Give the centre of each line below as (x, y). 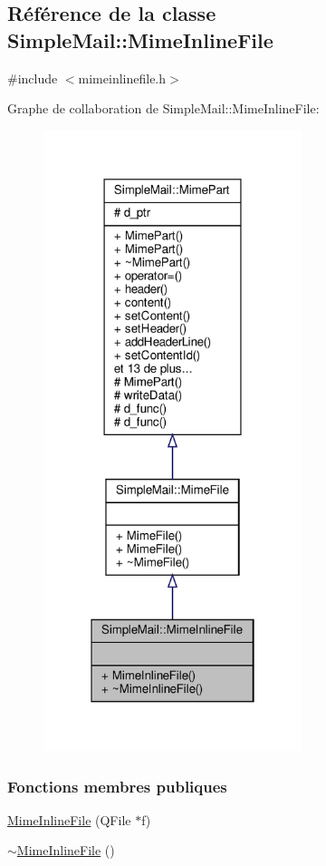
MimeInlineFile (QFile (69, 819)
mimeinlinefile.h (122, 78)
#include (33, 78)
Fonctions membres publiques (117, 786)
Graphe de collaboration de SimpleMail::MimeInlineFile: (163, 108)
